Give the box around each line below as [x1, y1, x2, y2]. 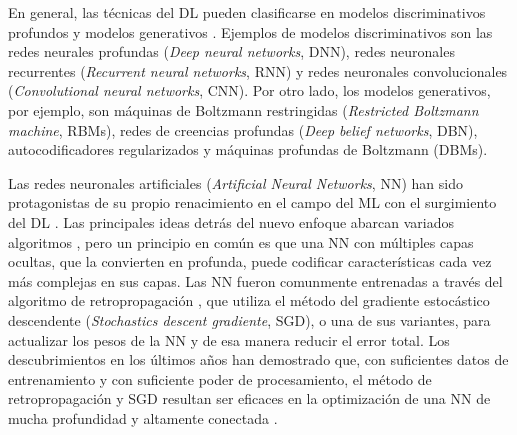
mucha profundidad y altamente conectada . [8, 407, 278, 428]
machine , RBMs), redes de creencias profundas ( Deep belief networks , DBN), [8, 119, 478, 140]
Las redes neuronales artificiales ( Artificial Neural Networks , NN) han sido [8, 172, 463, 193]
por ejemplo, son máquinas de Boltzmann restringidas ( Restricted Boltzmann [8, 99, 479, 120]
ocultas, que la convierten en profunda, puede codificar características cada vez [8, 251, 492, 272]
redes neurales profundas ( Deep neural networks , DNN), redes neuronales [8, 41, 455, 62]
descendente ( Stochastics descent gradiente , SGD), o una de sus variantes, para [8, 309, 491, 330]
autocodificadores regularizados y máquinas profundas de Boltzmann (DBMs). [8, 139, 488, 160]
